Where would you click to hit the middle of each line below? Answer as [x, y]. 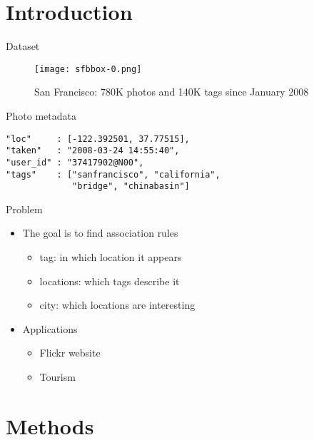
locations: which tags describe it [110, 281]
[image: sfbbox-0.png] [88, 69]
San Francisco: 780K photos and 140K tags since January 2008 [172, 92]
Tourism [57, 377]
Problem [24, 209]
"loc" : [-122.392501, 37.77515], [98, 139]
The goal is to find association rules [100, 233]
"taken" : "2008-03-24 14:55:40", [93, 151]
